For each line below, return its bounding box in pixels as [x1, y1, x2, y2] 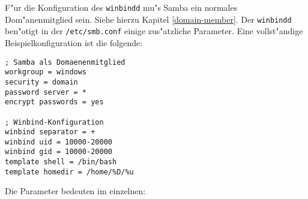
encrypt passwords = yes [5, 98, 104, 107]
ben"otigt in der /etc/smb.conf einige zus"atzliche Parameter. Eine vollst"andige [5, 25, 303, 37]
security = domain [5, 77, 78, 86]
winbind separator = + [5, 128, 95, 137]
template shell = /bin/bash [5, 158, 117, 167]
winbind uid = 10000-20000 [5, 137, 112, 146]
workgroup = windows [5, 68, 87, 77]
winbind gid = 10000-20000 [5, 147, 112, 156]
